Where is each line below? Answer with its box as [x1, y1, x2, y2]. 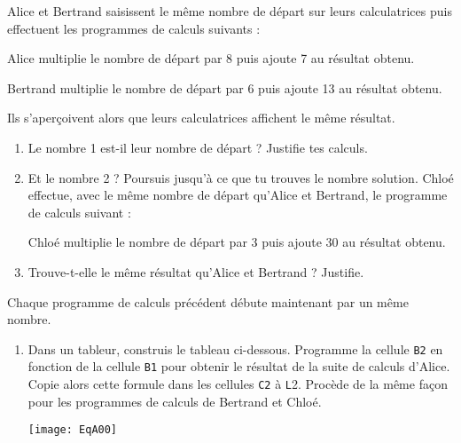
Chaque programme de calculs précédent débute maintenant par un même [7, 292, 409, 311]
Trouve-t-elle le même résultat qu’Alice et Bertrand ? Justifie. [27, 262, 364, 281]
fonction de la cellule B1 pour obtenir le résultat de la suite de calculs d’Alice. [27, 357, 450, 376]
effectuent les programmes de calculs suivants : [7, 19, 261, 37]
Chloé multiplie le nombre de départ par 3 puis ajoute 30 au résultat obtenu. [27, 233, 446, 251]
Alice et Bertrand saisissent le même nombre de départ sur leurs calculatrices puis [7, 2, 452, 20]
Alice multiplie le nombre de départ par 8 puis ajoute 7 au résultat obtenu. [7, 49, 415, 67]
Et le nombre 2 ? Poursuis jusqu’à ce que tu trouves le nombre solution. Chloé [27, 168, 454, 186]
